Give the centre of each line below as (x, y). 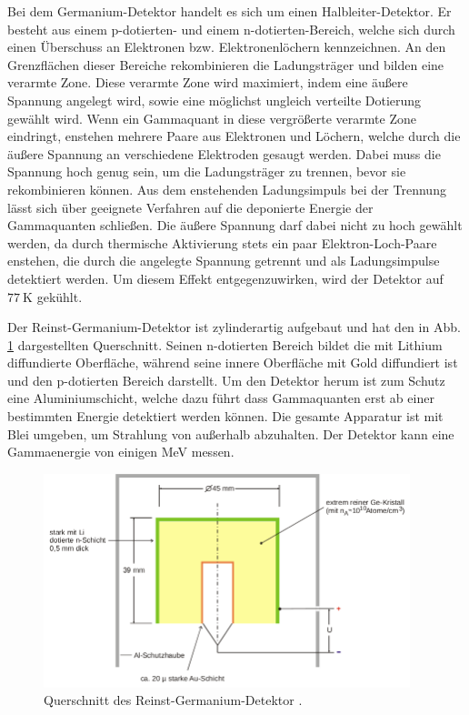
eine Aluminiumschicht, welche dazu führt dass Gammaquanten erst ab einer (221, 398)
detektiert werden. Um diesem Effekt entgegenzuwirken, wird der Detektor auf (225, 278)
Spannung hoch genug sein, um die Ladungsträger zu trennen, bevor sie (207, 171)
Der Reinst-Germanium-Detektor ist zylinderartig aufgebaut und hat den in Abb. (234, 327)
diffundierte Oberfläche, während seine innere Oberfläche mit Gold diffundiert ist (233, 363)
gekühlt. (60, 296)
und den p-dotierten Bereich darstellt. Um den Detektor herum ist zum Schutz (226, 380)
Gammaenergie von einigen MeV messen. (121, 452)
